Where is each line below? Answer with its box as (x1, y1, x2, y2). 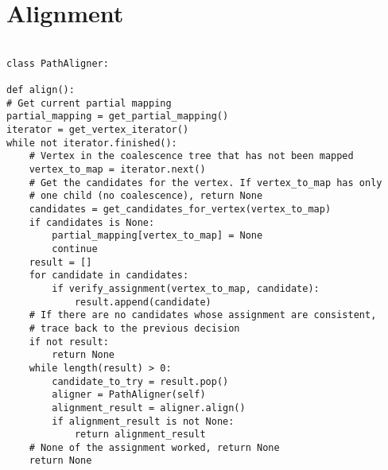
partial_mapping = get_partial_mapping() (6, 111, 229, 122)
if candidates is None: (29, 216, 155, 228)
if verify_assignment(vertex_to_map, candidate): (52, 282, 320, 294)
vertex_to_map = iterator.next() (29, 164, 206, 176)
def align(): (6, 84, 75, 96)
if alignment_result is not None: (52, 415, 235, 427)
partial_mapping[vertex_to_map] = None (52, 230, 263, 242)
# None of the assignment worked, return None (29, 441, 280, 453)
